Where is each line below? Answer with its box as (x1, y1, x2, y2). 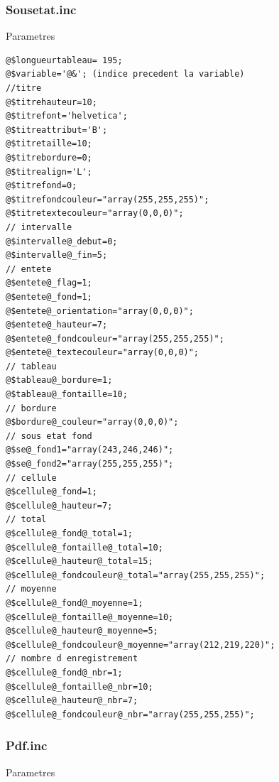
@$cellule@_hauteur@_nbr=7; (6, 695, 138, 706)
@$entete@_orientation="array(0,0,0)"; (6, 305, 194, 316)
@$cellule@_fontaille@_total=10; (6, 542, 163, 553)
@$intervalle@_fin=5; (6, 250, 108, 261)
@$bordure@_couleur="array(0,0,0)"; (6, 417, 179, 428)
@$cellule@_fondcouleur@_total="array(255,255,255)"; (6, 570, 266, 580)
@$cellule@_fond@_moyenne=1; (6, 597, 143, 608)
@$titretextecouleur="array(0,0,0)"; (6, 208, 184, 219)
